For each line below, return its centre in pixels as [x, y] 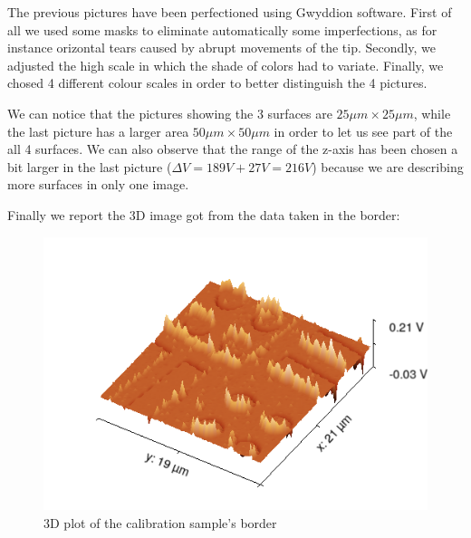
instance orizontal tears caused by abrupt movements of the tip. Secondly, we [221, 48]
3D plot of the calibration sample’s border [160, 522]
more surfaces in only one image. [98, 184]
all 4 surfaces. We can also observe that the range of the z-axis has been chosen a [233, 149]
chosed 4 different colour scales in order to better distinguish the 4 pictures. [217, 83]
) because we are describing [388, 166]
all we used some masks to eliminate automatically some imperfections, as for [222, 29]
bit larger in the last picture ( [90, 166]
